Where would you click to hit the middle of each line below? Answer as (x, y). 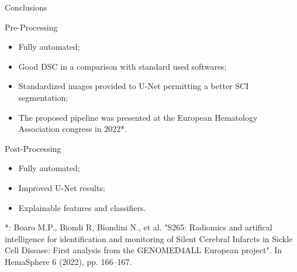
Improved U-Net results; (62, 187)
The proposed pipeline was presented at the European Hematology (138, 117)
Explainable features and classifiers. (82, 207)
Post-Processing (33, 148)
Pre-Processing (31, 27)
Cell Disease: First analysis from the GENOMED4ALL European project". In (144, 250)
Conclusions (26, 7)
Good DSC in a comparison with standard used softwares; (122, 66)
